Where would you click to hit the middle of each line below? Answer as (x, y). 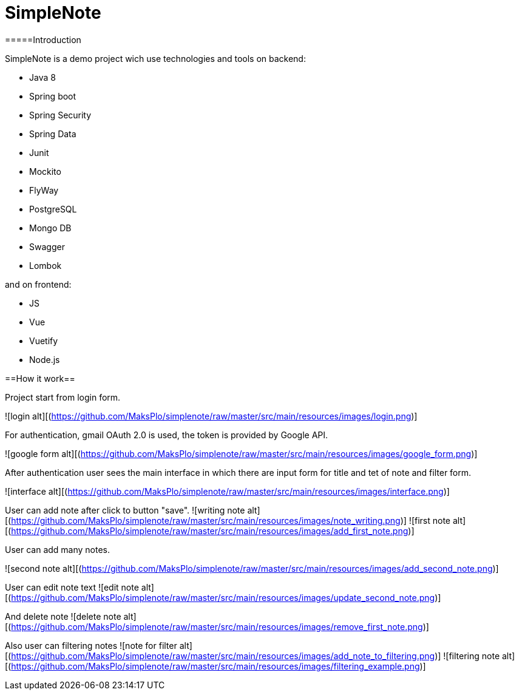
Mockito (45, 171)
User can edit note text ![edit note (72, 587)
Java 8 (42, 77)
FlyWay (44, 190)
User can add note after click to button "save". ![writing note (125, 510)
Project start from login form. (63, 397)
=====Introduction (43, 39)
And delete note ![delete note (63, 616)
